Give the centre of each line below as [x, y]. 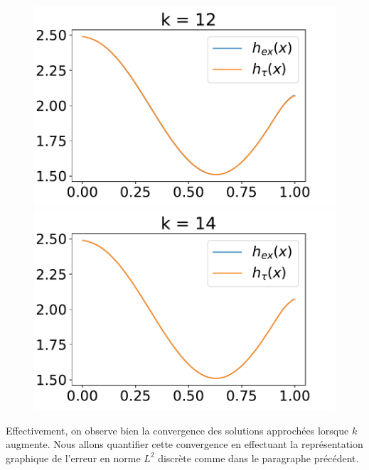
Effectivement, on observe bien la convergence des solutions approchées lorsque [177, 430]
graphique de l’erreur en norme [73, 458]
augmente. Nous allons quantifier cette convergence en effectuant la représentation [184, 444]
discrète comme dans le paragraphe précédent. [258, 458]
